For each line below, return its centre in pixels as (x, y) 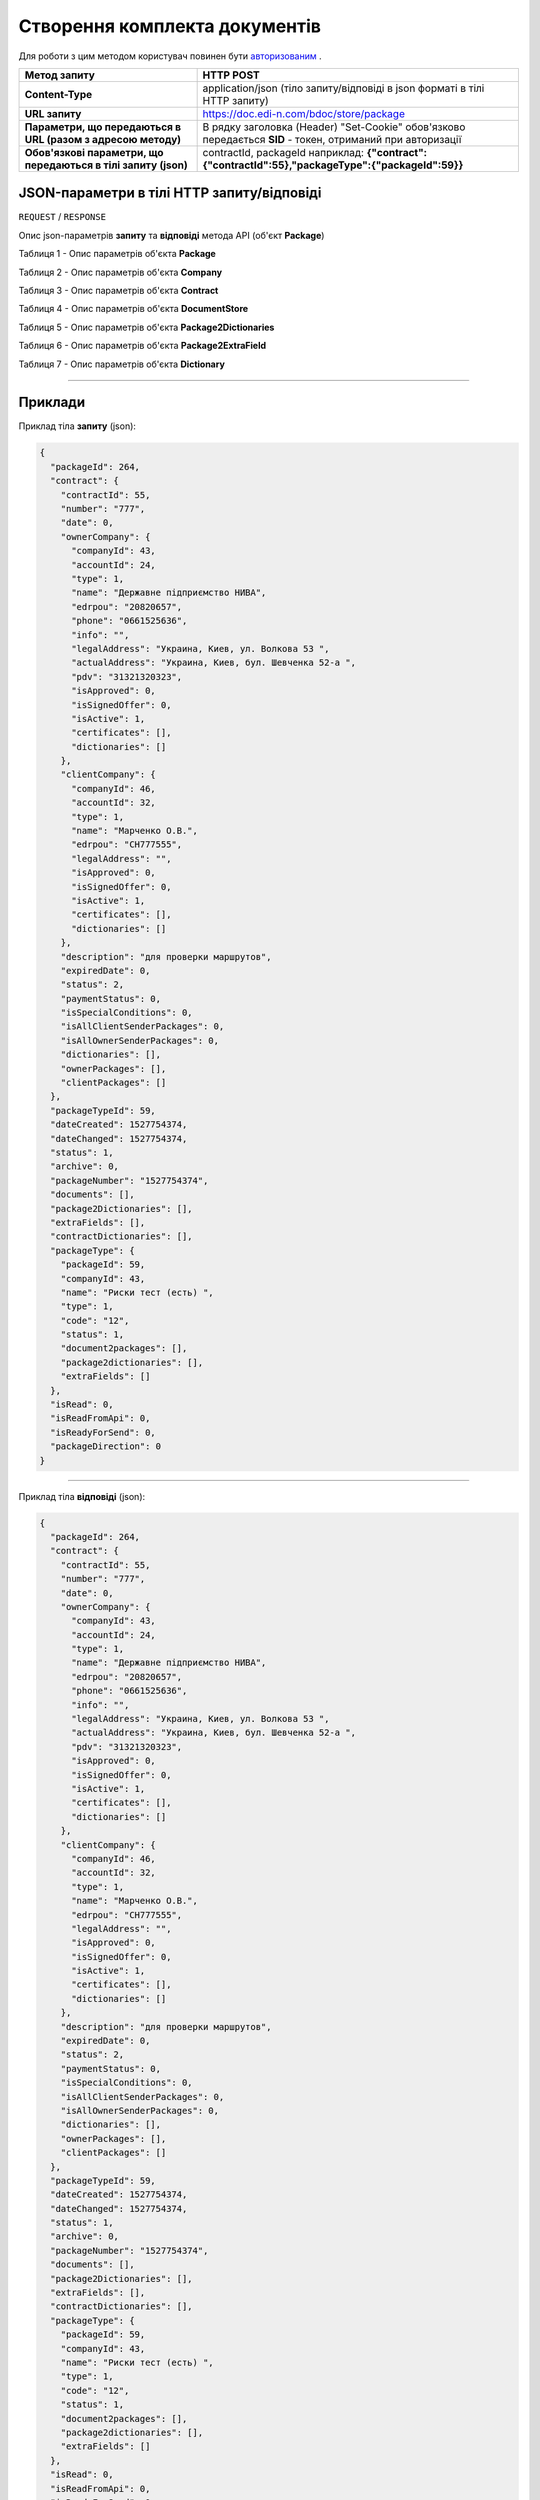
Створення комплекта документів (170, 26)
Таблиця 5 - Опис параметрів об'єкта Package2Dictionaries (146, 327)
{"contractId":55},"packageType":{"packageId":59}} (333, 165)
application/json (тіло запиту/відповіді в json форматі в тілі (343, 88)
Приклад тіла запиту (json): (77, 426)
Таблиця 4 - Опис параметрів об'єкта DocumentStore (133, 309)
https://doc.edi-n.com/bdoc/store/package (303, 113)
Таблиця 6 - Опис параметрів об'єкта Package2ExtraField (142, 346)
